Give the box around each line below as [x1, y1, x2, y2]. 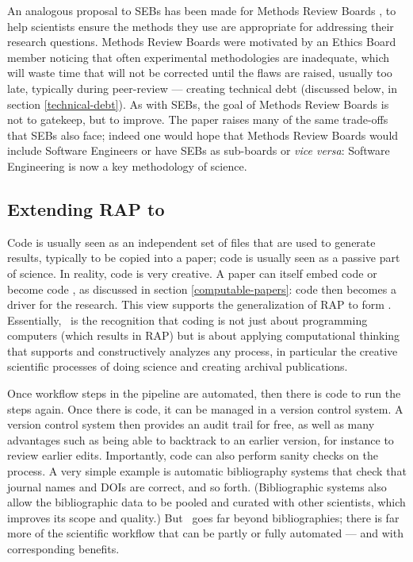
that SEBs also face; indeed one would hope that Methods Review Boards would [7, 126, 399, 143]
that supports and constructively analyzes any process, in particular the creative [7, 342, 398, 359]
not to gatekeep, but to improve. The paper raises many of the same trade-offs [7, 111, 388, 128]
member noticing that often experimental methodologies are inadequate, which [7, 48, 390, 65]
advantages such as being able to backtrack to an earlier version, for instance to [7, 431, 394, 448]
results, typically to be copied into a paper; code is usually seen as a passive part [7, 249, 400, 266]
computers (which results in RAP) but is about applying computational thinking [7, 327, 400, 344]
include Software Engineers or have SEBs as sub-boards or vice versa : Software [7, 142, 390, 159]
